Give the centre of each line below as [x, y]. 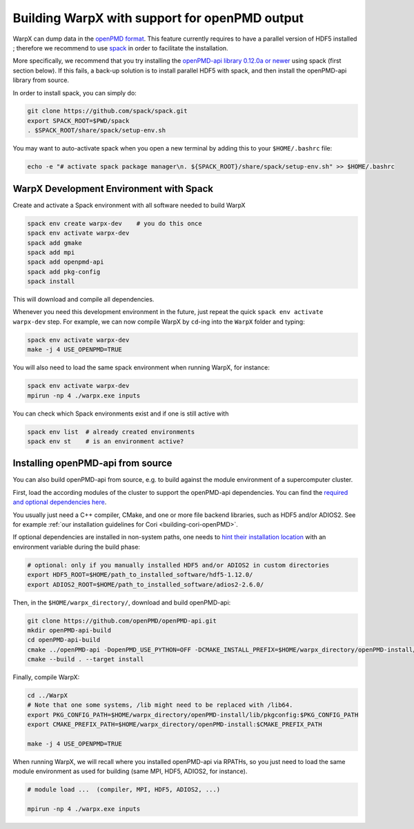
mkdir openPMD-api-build [69, 630]
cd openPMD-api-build [64, 640]
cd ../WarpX [48, 696]
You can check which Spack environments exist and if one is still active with [121, 413]
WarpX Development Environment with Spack [113, 189]
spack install [51, 282]
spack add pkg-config [64, 272]
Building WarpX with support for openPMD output [158, 18]
